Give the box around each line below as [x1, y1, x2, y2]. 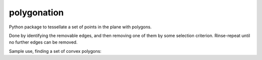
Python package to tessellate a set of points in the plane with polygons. [9, 24, 152, 30]
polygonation [9, 7, 64, 18]
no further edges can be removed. [9, 39, 78, 45]
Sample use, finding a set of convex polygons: [9, 48, 102, 54]
